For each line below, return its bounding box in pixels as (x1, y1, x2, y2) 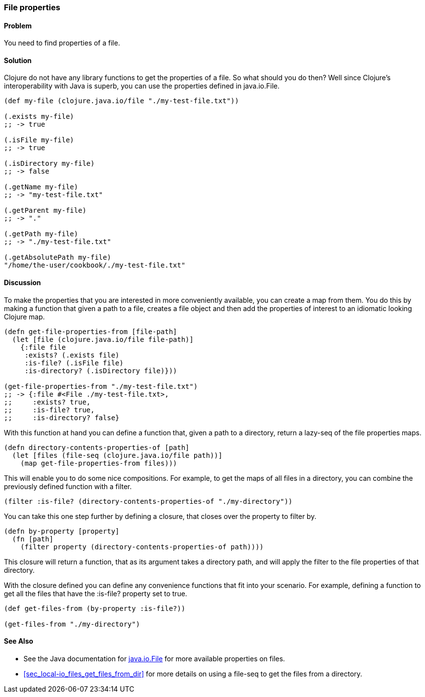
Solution (4, 56, 32, 65)
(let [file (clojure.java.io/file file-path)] (12, 335, 194, 343)
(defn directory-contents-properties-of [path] (4, 443, 190, 451)
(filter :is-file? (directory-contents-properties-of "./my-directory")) (4, 497, 293, 505)
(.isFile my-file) (4, 136, 74, 144)
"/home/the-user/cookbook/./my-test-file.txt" (4, 261, 185, 270)
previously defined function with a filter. (4, 482, 132, 491)
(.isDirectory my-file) (4, 159, 95, 168)
